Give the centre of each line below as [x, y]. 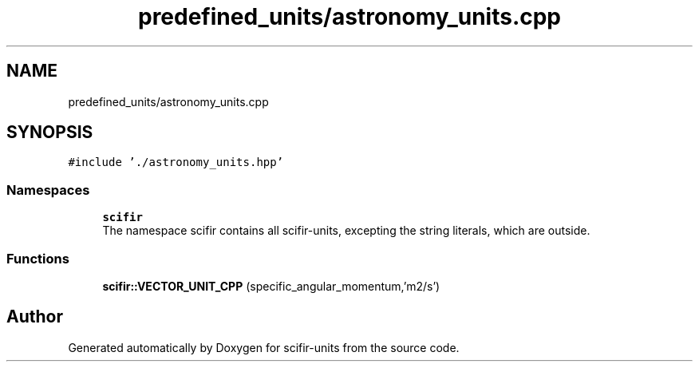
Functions [38, 258]
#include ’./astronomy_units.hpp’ [176, 162]
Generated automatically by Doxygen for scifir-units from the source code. [264, 347]
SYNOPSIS [50, 133]
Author [35, 317]
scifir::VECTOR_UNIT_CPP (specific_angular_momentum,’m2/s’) [271, 286]
